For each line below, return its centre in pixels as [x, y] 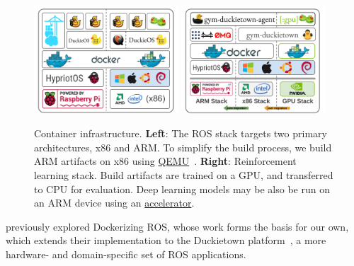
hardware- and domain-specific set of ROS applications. [126, 254]
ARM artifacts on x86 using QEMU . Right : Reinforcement [165, 161]
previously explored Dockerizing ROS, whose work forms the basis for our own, [177, 226]
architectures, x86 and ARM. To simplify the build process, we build [183, 147]
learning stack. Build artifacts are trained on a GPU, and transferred [184, 175]
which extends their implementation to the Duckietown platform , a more [166, 240]
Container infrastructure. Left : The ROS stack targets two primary [181, 133]
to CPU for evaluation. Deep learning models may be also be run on [182, 189]
